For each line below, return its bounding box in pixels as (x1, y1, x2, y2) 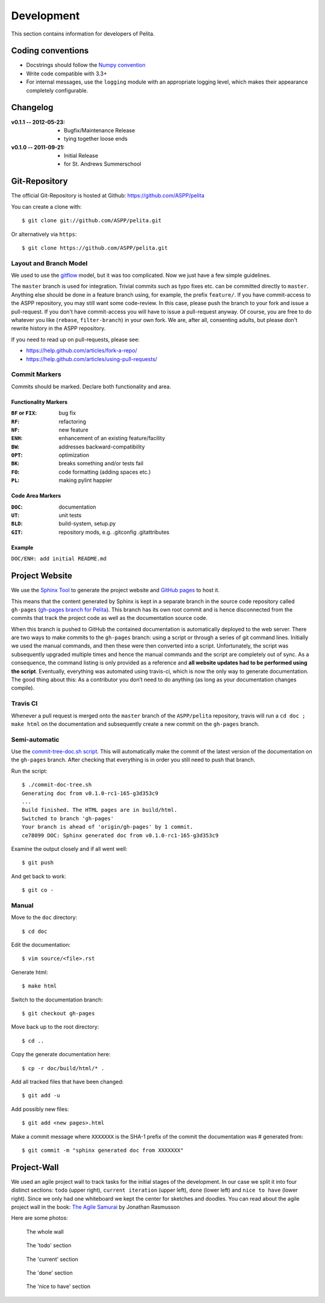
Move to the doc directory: (11, 914, 78, 921)
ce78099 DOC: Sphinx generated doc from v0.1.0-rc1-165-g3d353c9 (22, 832, 219, 839)
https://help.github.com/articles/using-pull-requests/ (26, 355, 158, 362)
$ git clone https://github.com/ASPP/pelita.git (22, 244, 168, 251)
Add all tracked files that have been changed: (11, 1078, 124, 1085)
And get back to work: (11, 873, 66, 880)
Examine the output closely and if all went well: (11, 846, 128, 852)
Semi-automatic (11, 735, 60, 743)
